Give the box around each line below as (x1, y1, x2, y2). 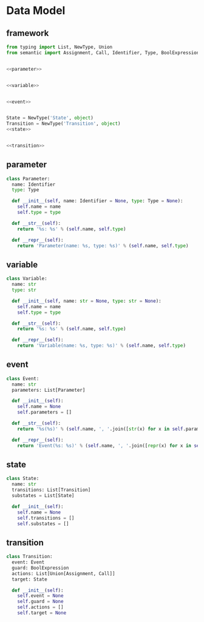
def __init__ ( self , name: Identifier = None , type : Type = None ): (12, 198, 183, 204)
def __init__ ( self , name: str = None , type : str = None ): (12, 298, 162, 304)
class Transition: (6, 554, 53, 560)
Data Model (6, 4, 66, 18)
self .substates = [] (17, 520, 69, 527)
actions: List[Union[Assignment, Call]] (12, 570, 115, 576)
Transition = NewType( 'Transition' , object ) (6, 121, 121, 127)
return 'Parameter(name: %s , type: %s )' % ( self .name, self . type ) (17, 242, 189, 249)
